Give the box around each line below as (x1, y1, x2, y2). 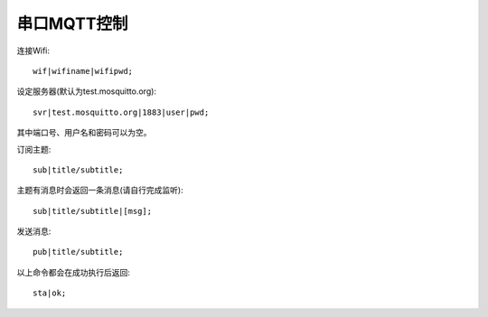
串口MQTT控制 (16, 14, 128, 33)
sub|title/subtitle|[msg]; (33, 206, 153, 216)
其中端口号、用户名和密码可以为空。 (16, 127, 152, 138)
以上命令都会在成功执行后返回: (16, 266, 131, 277)
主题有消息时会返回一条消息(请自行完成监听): (16, 185, 184, 196)
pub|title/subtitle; (33, 247, 124, 257)
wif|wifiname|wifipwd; (33, 66, 134, 76)
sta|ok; (33, 288, 67, 298)
